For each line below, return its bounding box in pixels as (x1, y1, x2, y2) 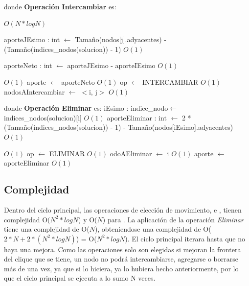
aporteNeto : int (4, 60, 52, 71)
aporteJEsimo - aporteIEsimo (67, 60, 156, 71)
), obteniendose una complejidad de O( (94, 224, 211, 234)
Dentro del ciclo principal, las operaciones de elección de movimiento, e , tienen (4, 204, 242, 214)
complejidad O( (4, 214, 50, 224)
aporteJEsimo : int (4, 34, 60, 45)
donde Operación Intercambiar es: (4, 1, 116, 11)
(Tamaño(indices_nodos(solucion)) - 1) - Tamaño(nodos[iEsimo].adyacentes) (4, 122, 233, 132)
